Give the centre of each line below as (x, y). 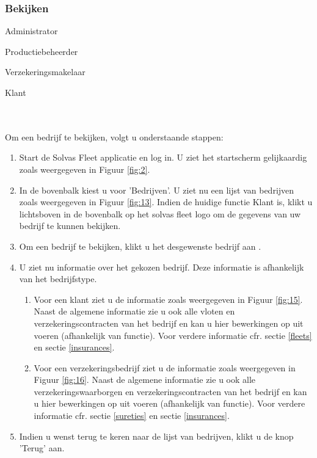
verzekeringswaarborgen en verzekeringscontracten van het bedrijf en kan (170, 391)
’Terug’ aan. (42, 448)
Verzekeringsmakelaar (45, 72)
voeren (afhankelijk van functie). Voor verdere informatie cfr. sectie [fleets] (173, 335)
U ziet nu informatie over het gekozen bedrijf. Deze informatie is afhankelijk (162, 267)
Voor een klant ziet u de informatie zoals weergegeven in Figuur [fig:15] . (168, 299)
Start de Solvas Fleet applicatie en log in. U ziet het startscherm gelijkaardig (163, 157)
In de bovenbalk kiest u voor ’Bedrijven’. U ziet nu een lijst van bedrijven (157, 190)
